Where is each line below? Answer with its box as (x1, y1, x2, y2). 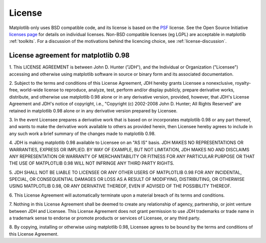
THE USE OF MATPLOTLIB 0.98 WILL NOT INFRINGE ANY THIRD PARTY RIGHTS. (9, 160, 174, 166)
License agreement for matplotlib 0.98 (9, 51, 130, 60)
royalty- (234, 80, 251, 86)
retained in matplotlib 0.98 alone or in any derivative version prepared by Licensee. (9, 107, 178, 113)
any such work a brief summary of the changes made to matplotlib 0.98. (9, 131, 156, 137)
